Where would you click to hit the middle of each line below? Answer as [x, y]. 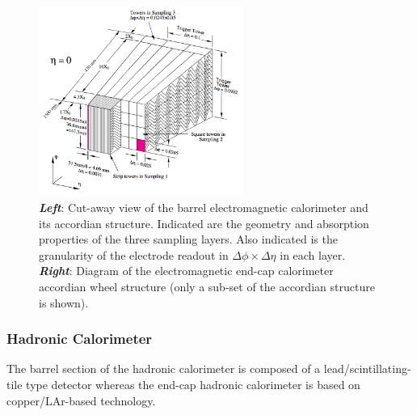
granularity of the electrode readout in [134, 254]
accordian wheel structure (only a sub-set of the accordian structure [207, 286]
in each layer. [313, 254]
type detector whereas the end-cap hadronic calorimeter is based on [193, 384]
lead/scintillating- [367, 368]
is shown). [64, 302]
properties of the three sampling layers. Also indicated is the [188, 239]
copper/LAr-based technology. [81, 400]
